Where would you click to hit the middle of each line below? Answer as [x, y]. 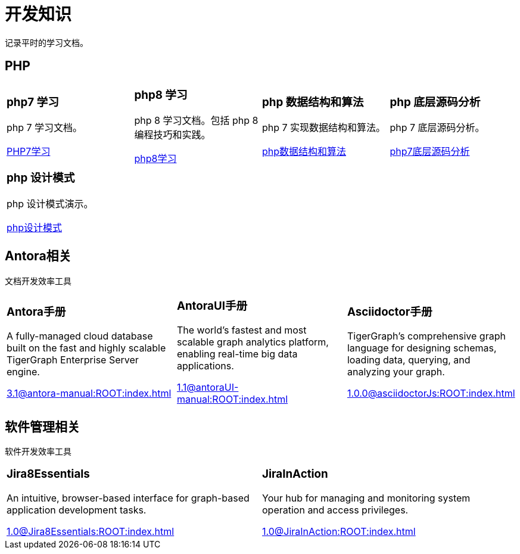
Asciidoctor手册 [390, 312]
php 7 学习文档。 [45, 128]
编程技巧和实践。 [172, 135]
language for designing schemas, [422, 348]
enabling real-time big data [237, 354]
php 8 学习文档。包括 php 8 [196, 121]
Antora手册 [36, 312]
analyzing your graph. [396, 371]
